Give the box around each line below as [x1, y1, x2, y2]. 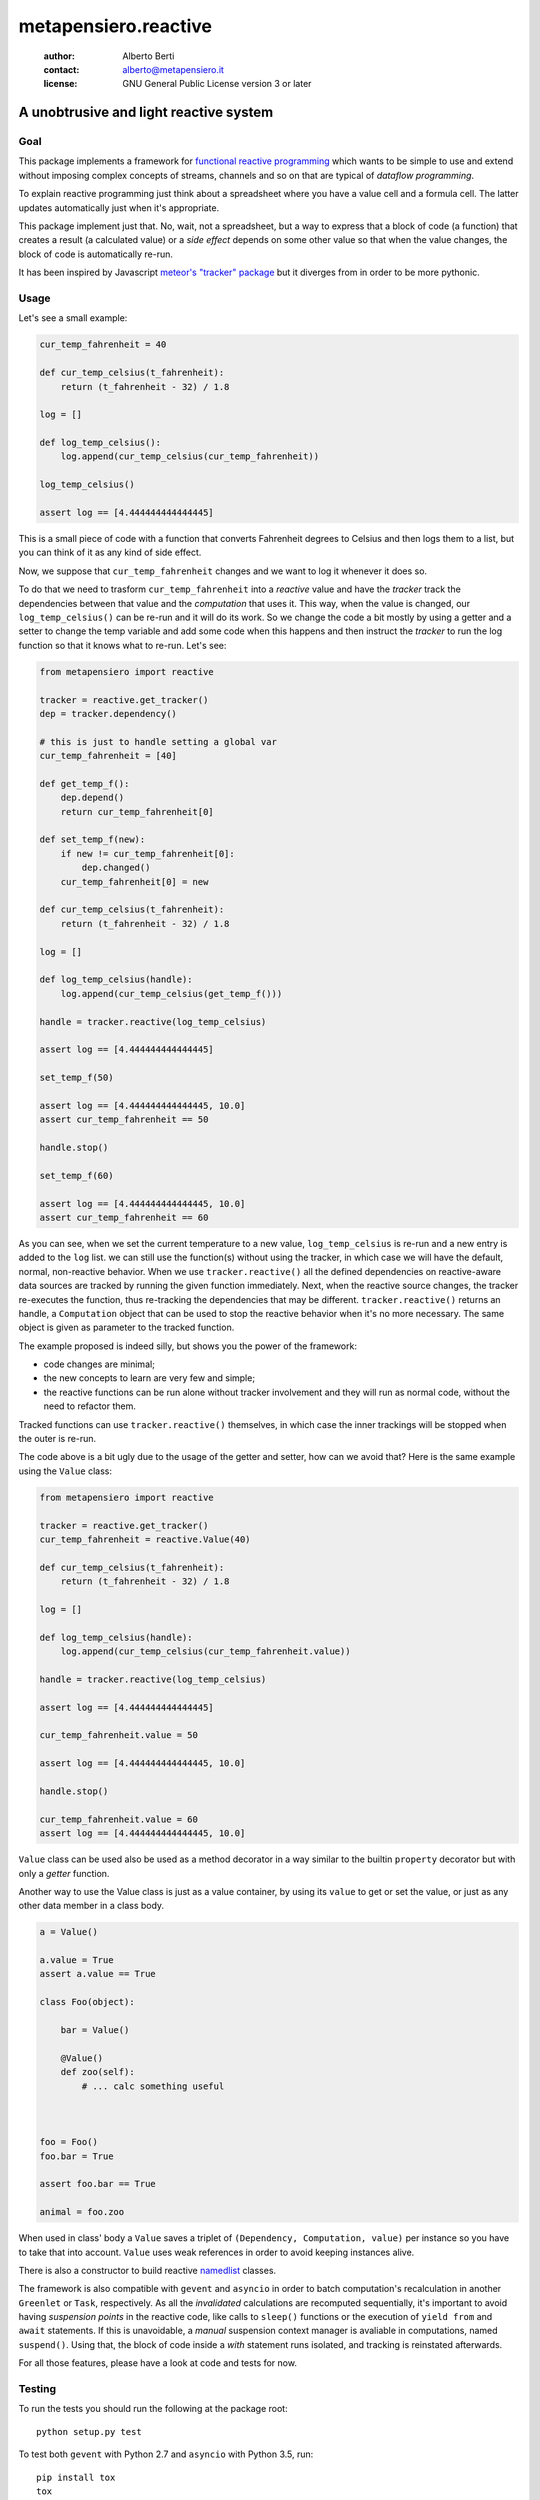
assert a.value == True [39, 1968, 157, 1980]
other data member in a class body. [18, 1900, 165, 1912]
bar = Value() [60, 2025, 130, 2036]
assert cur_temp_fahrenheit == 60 [39, 1211, 209, 1223]
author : [43, 50, 75, 62]
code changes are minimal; [43, 1358, 155, 1370]
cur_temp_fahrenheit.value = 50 [39, 1730, 199, 1741]
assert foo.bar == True [39, 2178, 157, 2190]
